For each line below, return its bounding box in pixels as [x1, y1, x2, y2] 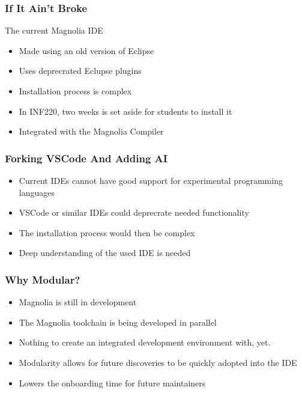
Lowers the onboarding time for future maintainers [19, 376, 206, 389]
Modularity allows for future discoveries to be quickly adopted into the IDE [19, 356, 297, 368]
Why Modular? [5, 272, 80, 287]
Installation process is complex [19, 85, 132, 97]
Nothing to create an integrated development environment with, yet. [19, 336, 271, 349]
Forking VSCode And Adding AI [5, 150, 168, 165]
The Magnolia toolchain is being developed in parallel [19, 315, 217, 328]
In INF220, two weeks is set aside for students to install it [19, 105, 232, 117]
